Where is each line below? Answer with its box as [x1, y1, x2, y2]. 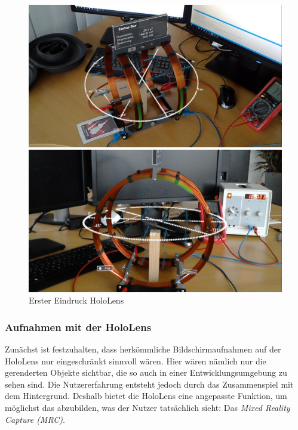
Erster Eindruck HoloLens [29, 294, 124, 307]
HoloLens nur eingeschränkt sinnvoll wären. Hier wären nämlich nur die [5, 354, 266, 367]
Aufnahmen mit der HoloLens [5, 319, 152, 334]
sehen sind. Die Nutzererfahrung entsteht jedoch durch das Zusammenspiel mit [5, 378, 294, 390]
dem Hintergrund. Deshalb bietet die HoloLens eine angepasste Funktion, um [5, 389, 287, 402]
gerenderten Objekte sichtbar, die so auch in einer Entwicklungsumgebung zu [5, 366, 287, 379]
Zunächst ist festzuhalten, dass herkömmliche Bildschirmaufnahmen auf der [5, 343, 281, 355]
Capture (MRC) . [5, 413, 65, 425]
